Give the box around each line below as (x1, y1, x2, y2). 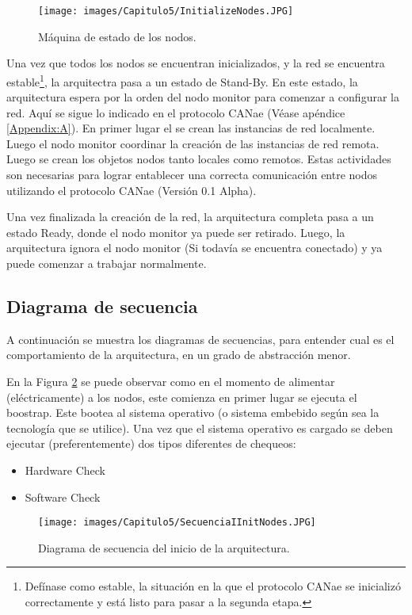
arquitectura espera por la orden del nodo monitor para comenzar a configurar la (6, 89, 399, 105)
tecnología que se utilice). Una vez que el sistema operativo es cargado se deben (6, 419, 393, 436)
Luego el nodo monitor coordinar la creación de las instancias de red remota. (6, 135, 380, 151)
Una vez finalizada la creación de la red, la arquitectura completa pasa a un (6, 208, 374, 225)
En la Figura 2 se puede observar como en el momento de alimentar (6, 373, 335, 390)
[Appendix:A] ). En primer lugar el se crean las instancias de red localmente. (6, 120, 376, 136)
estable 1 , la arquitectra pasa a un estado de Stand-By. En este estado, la (6, 71, 358, 90)
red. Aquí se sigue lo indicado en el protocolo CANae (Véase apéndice (6, 104, 345, 120)
